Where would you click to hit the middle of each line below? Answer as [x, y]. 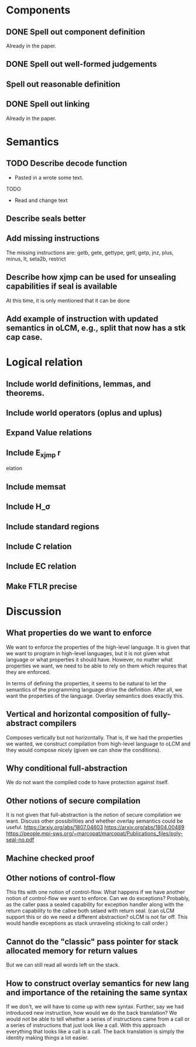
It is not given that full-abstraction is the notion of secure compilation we [94, 815]
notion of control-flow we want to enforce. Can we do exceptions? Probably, [98, 898]
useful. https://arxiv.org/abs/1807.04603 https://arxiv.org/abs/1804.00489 [95, 827]
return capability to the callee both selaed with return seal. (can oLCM [90, 911]
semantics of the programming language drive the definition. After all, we [94, 689]
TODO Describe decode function [67, 164]
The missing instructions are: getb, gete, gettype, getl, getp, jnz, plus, [90, 252]
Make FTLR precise [42, 586]
